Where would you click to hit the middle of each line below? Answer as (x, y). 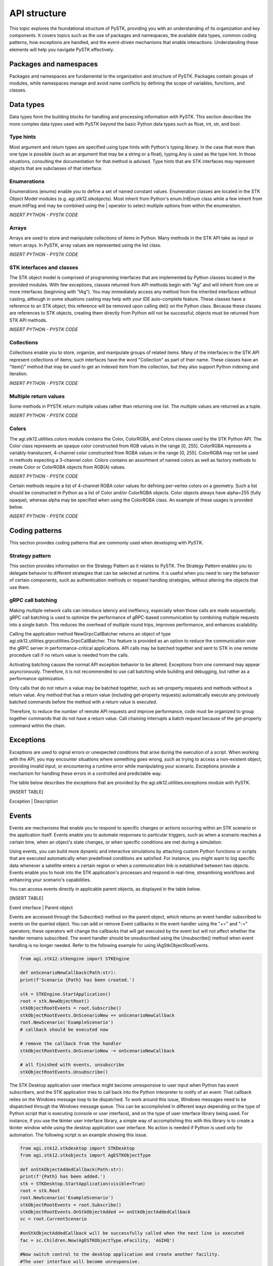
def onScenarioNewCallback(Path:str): (68, 973)
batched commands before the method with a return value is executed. (83, 702)
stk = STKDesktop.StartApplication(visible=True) (83, 1183)
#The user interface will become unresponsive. (80, 1261)
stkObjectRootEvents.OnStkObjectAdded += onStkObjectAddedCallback (105, 1212)
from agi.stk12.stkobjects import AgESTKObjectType (85, 1155)
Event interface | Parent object (41, 907)
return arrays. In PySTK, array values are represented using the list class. (85, 245)
